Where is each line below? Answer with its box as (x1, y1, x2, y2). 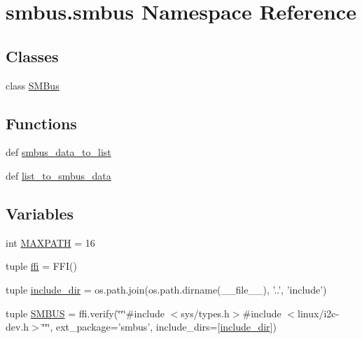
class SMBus (6, 78, 60, 92)
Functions (6, 112, 77, 134)
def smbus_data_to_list (6, 145, 111, 159)
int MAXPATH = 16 (6, 235, 95, 250)
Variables (6, 202, 74, 224)
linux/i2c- (298, 305, 340, 320)
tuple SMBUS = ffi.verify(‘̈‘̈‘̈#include (6, 305, 165, 320)
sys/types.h (181, 305, 230, 320)
